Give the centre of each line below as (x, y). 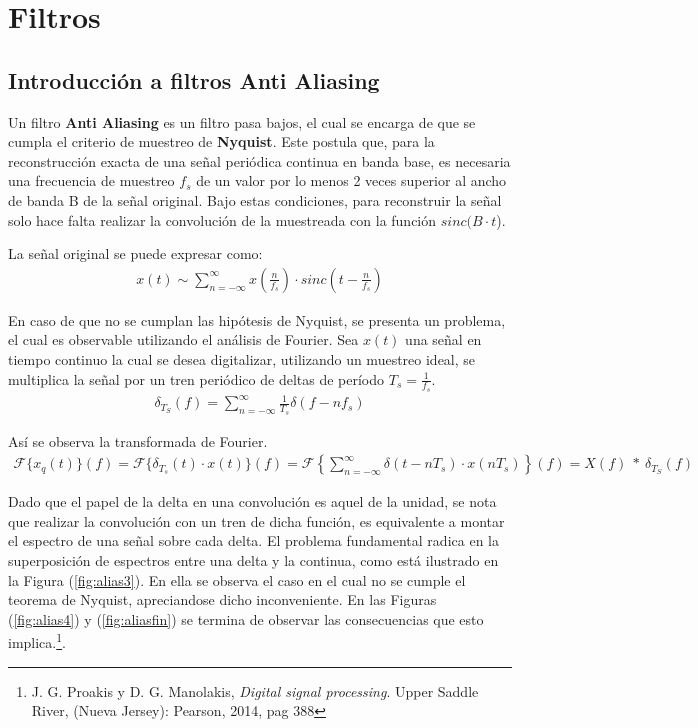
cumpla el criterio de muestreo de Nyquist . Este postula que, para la (221, 141)
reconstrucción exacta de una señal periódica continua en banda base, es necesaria (259, 160)
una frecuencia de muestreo (91, 180)
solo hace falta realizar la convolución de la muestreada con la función (222, 219)
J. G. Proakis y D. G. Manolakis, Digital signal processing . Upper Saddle (255, 690)
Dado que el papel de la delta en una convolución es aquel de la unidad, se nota (252, 501)
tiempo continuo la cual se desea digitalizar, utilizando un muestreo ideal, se (242, 358)
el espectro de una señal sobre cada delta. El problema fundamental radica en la (253, 540)
